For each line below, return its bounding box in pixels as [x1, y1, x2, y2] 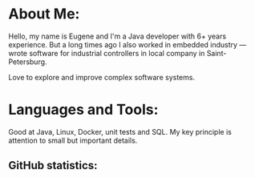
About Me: [8, 5, 80, 23]
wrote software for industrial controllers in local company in [8, 48, 205, 58]
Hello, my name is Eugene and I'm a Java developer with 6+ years [8, 31, 227, 41]
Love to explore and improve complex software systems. [8, 72, 195, 82]
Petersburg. [8, 57, 47, 67]
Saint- [206, 48, 227, 58]
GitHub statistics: [8, 159, 98, 172]
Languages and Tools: [8, 101, 159, 119]
